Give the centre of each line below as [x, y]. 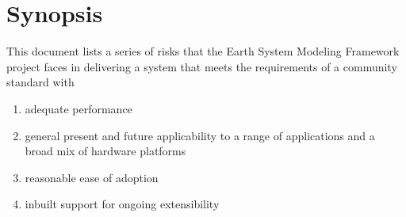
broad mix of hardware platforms [105, 151]
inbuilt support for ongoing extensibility [122, 204]
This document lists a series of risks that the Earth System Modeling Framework [203, 51]
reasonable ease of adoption [92, 177]
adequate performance [79, 108]
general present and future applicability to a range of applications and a [200, 135]
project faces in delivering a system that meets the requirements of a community [202, 66]
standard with [40, 82]
